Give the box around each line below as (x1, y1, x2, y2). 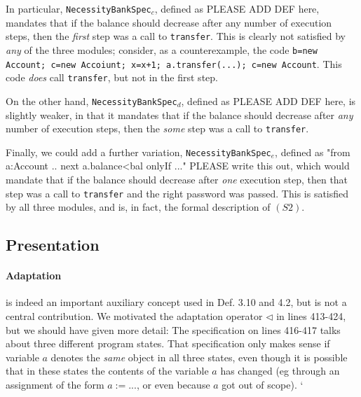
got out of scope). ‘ (222, 377, 304, 392)
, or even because (136, 377, 210, 392)
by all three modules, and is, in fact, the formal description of (6, 200, 271, 214)
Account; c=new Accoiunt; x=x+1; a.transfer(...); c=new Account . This (6, 56, 342, 71)
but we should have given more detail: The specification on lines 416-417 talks (6, 322, 341, 337)
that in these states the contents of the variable (6, 363, 209, 378)
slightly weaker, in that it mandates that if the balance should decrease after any (6, 107, 353, 122)
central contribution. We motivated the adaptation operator (6, 309, 263, 323)
